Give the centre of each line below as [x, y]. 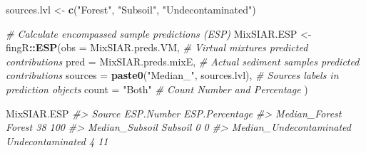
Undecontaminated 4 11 [57, 141]
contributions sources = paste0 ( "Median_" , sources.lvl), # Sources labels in [172, 75]
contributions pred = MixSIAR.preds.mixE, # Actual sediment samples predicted [183, 61]
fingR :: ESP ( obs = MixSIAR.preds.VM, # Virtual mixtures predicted [157, 47]
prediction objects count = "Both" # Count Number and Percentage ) [157, 89]
